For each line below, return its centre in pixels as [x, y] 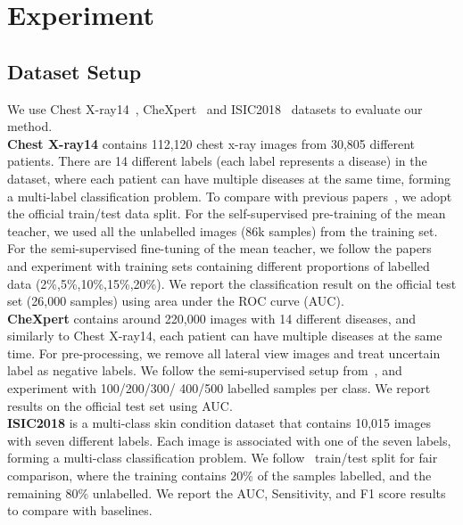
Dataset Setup [74, 71]
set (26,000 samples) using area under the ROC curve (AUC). [176, 301]
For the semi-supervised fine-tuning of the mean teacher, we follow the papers [219, 248]
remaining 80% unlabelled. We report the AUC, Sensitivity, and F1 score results [227, 492]
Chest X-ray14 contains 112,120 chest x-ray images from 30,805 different [211, 143]
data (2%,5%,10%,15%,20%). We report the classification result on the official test [232, 283]
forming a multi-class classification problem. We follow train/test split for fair [223, 458]
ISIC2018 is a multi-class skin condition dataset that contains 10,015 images [219, 423]
